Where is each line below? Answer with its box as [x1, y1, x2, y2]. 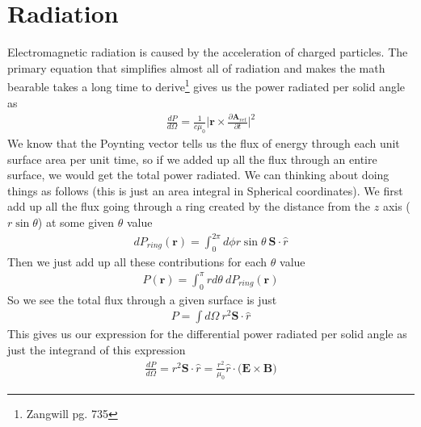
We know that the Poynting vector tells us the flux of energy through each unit [7, 134, 400, 151]
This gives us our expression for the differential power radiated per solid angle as [7, 325, 407, 342]
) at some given [37, 213, 115, 230]
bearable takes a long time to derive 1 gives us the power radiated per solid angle [7, 76, 406, 94]
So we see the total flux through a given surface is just [7, 291, 277, 308]
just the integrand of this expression [7, 341, 186, 358]
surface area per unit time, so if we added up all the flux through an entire [7, 150, 377, 167]
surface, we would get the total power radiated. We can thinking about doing [7, 166, 389, 183]
